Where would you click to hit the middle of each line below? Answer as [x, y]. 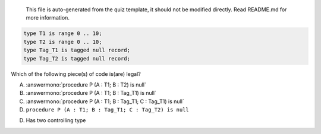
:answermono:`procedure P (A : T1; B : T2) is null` [86, 84]
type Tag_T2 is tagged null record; [77, 58]
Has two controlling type [56, 120]
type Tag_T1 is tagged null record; [77, 50]
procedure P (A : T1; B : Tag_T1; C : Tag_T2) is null [108, 110]
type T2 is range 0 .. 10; [63, 42]
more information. [48, 18]
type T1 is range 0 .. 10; [63, 33]
